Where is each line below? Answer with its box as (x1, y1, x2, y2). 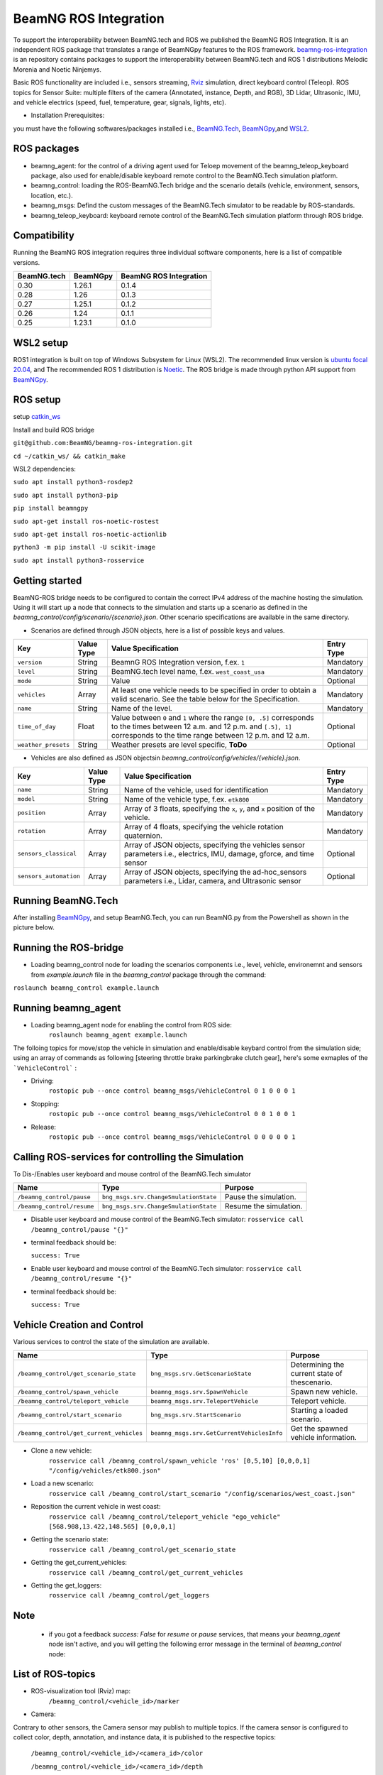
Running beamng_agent (13, 1002, 121, 1014)
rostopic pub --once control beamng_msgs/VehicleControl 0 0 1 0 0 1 (48, 1110, 296, 1118)
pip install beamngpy (13, 504, 89, 513)
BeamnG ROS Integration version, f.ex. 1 (111, 657, 245, 667)
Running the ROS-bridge (13, 941, 124, 954)
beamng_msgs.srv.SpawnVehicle (150, 1388, 248, 1395)
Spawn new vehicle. (290, 1387, 358, 1397)
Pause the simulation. (224, 1192, 297, 1202)
